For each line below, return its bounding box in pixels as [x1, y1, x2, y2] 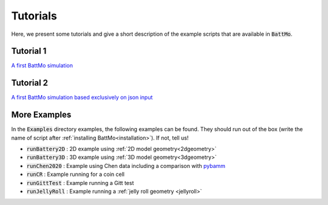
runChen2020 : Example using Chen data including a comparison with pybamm [26, 162, 226, 169]
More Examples [11, 110, 72, 120]
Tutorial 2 [11, 78, 49, 88]
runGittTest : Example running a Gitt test [26, 179, 134, 186]
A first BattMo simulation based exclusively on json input [11, 94, 153, 101]
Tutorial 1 [11, 46, 47, 56]
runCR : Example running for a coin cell [26, 170, 125, 178]
